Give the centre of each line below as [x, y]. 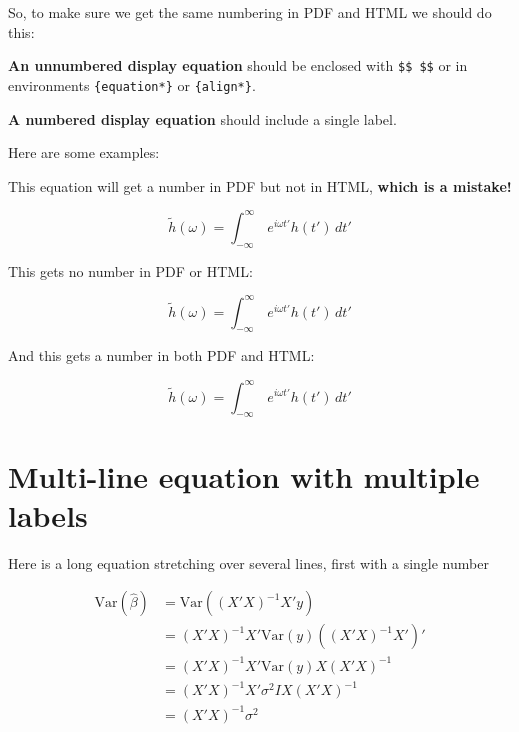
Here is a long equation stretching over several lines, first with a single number [248, 562]
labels [48, 514]
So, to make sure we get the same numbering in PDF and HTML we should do [250, 12]
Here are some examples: [84, 152]
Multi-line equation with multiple [244, 475]
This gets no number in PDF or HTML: [130, 270]
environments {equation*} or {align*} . [132, 84]
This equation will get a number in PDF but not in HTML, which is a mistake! [260, 185]
